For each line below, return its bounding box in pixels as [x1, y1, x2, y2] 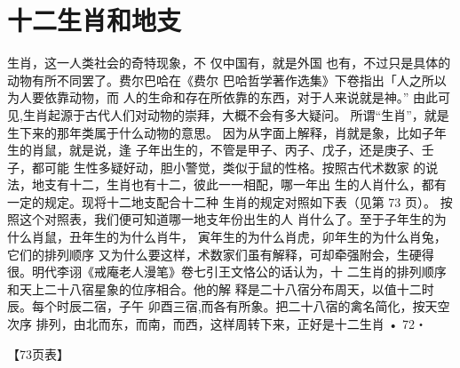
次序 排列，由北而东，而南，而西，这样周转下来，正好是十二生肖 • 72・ [7, 315, 427, 333]
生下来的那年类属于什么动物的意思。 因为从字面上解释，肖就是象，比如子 [7, 123, 434, 141]
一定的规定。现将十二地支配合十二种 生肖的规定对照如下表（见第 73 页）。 [7, 192, 436, 211]
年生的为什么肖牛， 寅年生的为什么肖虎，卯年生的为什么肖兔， [81, 228, 447, 246]
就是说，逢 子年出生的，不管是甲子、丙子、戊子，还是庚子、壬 [68, 140, 434, 159]
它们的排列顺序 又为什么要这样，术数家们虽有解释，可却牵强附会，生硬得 [7, 244, 434, 263]
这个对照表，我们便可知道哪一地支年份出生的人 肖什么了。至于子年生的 [19, 210, 434, 228]
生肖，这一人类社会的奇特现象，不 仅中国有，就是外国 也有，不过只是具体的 [7, 53, 451, 72]
